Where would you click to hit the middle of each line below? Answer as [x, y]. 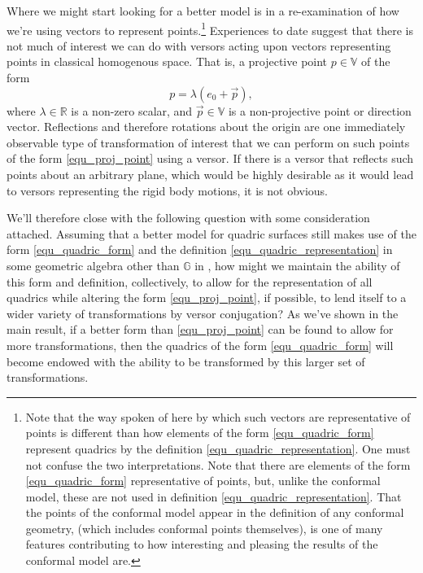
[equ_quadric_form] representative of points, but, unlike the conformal [203, 481]
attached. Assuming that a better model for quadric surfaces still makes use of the [211, 233]
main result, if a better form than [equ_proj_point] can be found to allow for [200, 329]
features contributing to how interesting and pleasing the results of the [202, 544]
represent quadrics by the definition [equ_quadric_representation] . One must [218, 448]
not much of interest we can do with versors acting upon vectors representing [199, 45]
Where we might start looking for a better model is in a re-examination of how [203, 11]
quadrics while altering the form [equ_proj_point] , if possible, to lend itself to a [207, 297]
